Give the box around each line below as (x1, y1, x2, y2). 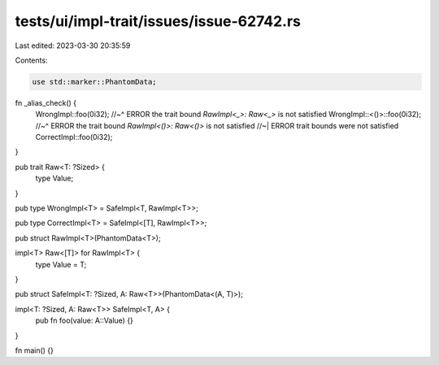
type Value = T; (35, 259, 87, 269)
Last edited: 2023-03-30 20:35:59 (15, 41, 131, 50)
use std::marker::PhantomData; (32, 77, 158, 86)
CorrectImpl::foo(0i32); (35, 133, 113, 142)
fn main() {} (15, 345, 54, 355)
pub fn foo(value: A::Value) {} (35, 315, 134, 325)
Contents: (15, 55, 48, 65)
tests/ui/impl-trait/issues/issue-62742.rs (15, 12, 301, 30)
